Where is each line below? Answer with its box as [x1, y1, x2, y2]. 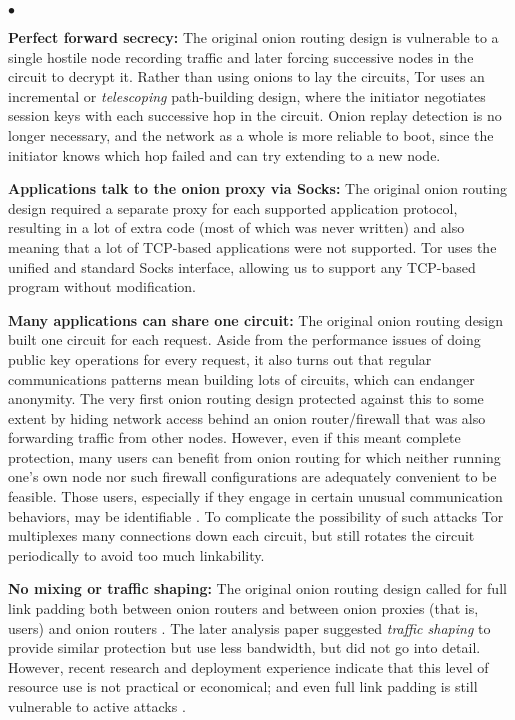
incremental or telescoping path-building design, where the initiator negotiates [8, 85, 486, 106]
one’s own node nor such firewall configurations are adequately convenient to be [8, 466, 497, 487]
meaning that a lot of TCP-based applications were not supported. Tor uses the [8, 236, 497, 257]
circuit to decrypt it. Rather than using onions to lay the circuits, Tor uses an [8, 66, 485, 87]
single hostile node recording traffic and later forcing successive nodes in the [8, 46, 474, 67]
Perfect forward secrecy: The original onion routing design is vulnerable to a [8, 27, 499, 47]
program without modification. [8, 276, 196, 297]
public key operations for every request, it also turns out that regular [8, 348, 432, 369]
